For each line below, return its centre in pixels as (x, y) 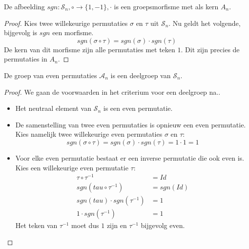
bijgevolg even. (163, 225)
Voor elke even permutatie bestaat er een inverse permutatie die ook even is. (130, 157)
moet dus (85, 225)
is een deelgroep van (141, 75)
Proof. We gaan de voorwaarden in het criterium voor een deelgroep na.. (112, 92)
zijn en (117, 225)
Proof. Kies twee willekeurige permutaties (66, 23)
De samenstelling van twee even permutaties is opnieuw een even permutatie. (131, 124)
